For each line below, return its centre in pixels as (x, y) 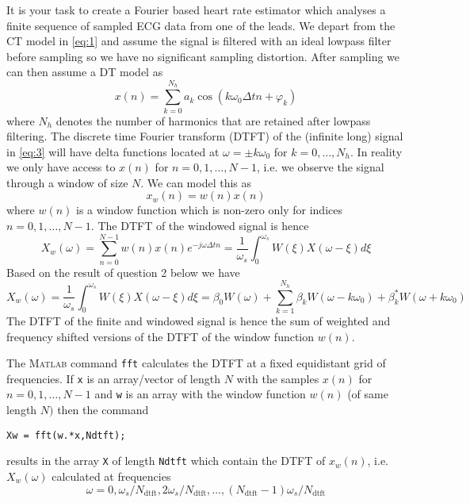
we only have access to (61, 167)
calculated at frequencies (111, 476)
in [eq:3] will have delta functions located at (113, 151)
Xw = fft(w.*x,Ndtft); (66, 435)
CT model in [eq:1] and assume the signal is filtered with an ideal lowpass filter (199, 41)
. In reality (376, 151)
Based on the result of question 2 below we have (123, 272)
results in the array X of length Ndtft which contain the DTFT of (166, 461)
